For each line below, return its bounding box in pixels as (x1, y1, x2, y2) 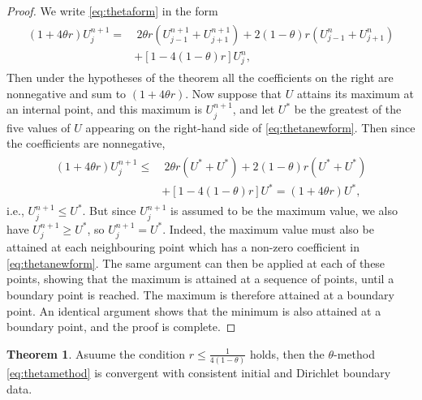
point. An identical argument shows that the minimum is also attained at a (6, 302, 381, 319)
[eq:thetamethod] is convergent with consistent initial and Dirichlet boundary (6, 364, 391, 381)
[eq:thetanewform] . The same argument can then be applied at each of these (6, 254, 385, 271)
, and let (232, 101, 275, 118)
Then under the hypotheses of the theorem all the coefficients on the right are (6, 68, 394, 85)
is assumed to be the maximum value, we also (170, 202, 398, 219)
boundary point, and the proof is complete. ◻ (6, 318, 236, 335)
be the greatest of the (294, 101, 402, 118)
